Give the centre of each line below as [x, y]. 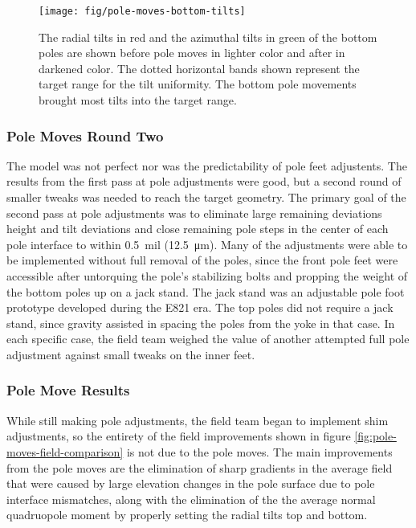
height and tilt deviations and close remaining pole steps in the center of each [198, 229]
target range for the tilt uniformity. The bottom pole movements [198, 84]
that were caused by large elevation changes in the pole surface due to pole [191, 483]
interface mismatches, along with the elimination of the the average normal [191, 499]
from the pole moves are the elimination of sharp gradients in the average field [200, 467]
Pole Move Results [68, 390]
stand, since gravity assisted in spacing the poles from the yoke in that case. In [201, 323]
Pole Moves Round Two [85, 135]
